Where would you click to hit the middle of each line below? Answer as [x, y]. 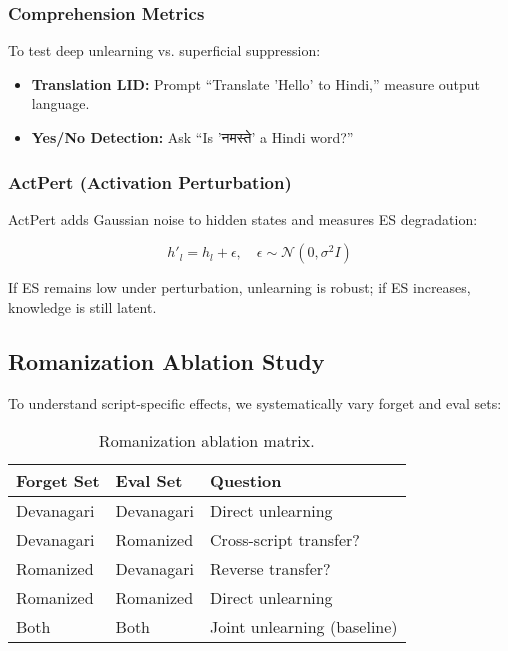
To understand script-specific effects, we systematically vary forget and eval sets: [255, 402]
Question [246, 481]
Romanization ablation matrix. [206, 441]
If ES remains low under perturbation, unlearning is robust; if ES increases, [239, 287]
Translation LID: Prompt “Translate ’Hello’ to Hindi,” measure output [256, 83]
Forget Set [58, 481]
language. [60, 103]
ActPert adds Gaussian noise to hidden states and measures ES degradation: [243, 218]
